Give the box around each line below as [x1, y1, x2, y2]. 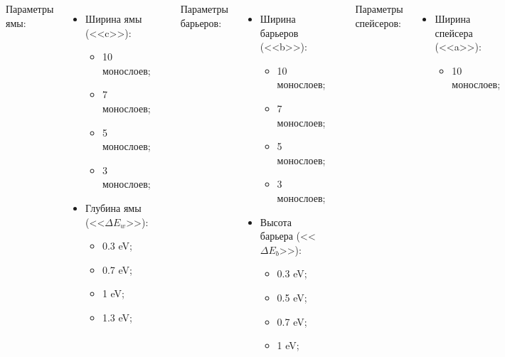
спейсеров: [355, 15, 401, 30]
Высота [260, 214, 292, 229]
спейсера [435, 25, 473, 40]
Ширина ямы [85, 11, 142, 26]
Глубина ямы [85, 200, 142, 215]
